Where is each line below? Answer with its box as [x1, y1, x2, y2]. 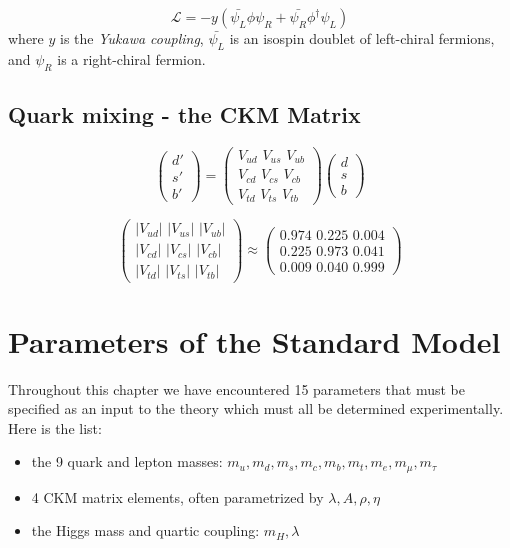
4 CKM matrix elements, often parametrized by [31, 486, 324, 507]
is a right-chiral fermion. [57, 48, 206, 69]
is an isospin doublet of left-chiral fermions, [229, 28, 495, 48]
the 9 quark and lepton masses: [31, 451, 223, 472]
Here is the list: [8, 417, 102, 438]
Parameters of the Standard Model [8, 320, 501, 361]
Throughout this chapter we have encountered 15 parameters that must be [8, 378, 465, 399]
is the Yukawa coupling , [60, 28, 204, 48]
